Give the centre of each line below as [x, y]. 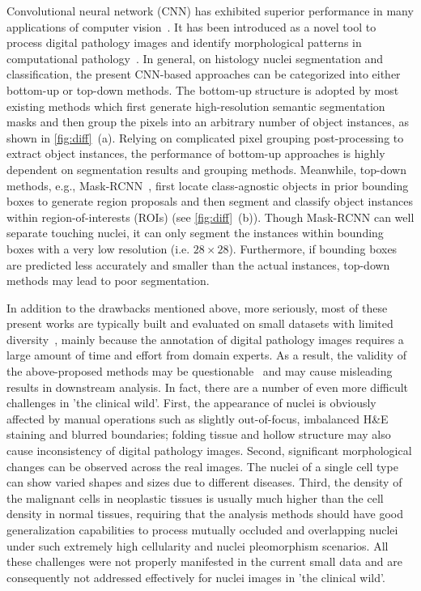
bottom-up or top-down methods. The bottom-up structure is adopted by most [203, 89]
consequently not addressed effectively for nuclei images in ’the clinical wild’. [196, 577]
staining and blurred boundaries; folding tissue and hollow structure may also [199, 434]
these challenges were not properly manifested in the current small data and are [204, 561]
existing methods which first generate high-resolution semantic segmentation [196, 106]
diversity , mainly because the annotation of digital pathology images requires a [205, 339]
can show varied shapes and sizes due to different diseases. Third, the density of [204, 482]
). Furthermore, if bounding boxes [313, 248]
